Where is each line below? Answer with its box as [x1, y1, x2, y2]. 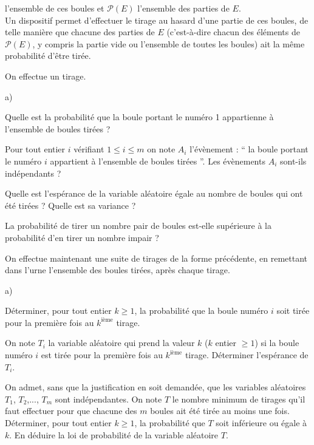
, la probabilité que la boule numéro [134, 304, 268, 317]
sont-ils [279, 154, 307, 167]
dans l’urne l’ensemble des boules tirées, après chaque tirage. [5, 263, 230, 276]
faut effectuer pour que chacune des [5, 404, 137, 417]
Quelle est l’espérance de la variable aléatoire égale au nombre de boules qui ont [5, 187, 303, 200]
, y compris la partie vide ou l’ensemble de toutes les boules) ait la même [32, 37, 305, 50]
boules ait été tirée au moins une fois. [150, 404, 290, 417]
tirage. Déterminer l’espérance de [185, 348, 309, 361]
